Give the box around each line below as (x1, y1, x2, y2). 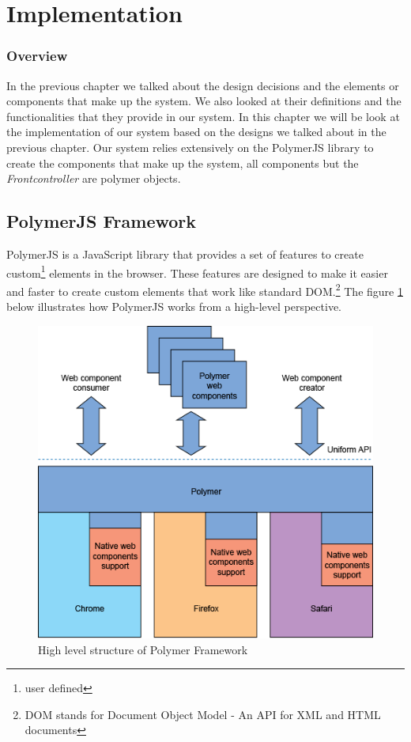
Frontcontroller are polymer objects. (6, 170, 181, 187)
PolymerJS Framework (6, 209, 197, 233)
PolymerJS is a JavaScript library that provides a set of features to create (6, 245, 364, 262)
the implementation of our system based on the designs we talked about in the (6, 123, 386, 140)
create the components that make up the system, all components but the (6, 154, 359, 171)
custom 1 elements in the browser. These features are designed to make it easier (6, 262, 388, 281)
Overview (6, 46, 68, 66)
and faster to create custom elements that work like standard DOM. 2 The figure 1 (6, 280, 403, 299)
